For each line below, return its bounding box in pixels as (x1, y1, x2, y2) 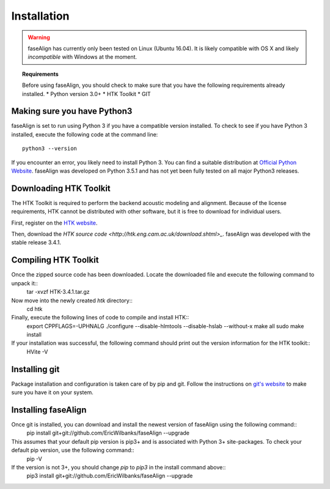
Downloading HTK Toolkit (11, 183, 111, 193)
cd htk (26, 305, 43, 312)
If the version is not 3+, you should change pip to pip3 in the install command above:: (11, 464, 226, 471)
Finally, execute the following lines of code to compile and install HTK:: (11, 314, 189, 321)
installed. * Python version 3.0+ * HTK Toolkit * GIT (22, 90, 151, 97)
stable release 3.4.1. (11, 239, 61, 246)
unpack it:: (11, 279, 38, 287)
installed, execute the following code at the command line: (11, 130, 158, 138)
